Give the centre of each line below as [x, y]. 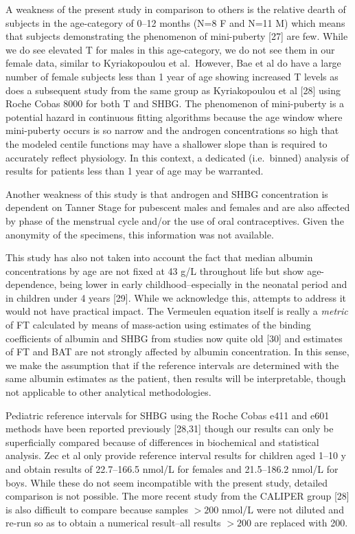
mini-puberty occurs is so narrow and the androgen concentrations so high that [172, 130]
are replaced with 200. [301, 523]
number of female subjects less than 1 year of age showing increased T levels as [172, 76]
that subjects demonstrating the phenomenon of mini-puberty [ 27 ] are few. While [177, 36]
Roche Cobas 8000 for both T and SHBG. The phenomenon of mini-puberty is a [175, 103]
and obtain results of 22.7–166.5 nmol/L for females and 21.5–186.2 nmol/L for [172, 469]
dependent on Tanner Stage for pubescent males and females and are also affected [178, 207]
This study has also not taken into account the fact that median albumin [159, 257]
